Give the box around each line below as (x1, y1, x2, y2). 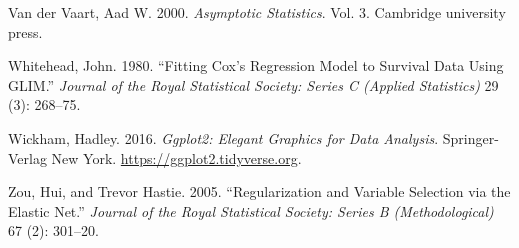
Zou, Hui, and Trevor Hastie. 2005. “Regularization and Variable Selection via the (8, 181, 511, 202)
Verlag (8, 147, 47, 168)
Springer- (442, 127, 499, 148)
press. (8, 21, 43, 42)
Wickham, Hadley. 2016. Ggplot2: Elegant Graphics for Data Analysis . (8, 127, 439, 148)
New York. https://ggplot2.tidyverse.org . (51, 147, 302, 168)
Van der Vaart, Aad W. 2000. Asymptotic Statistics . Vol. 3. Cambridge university (8, 2, 506, 22)
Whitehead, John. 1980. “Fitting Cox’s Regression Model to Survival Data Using (8, 55, 504, 76)
